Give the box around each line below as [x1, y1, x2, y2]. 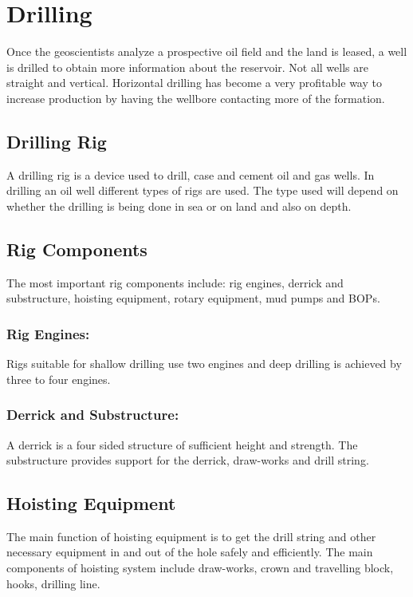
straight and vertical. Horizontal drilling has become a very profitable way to [6, 74, 382, 91]
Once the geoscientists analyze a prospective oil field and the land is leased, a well [6, 43, 407, 60]
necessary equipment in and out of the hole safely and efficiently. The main [6, 544, 373, 560]
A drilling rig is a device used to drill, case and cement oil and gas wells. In [6, 166, 375, 183]
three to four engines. [6, 370, 111, 387]
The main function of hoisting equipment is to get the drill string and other [6, 528, 376, 544]
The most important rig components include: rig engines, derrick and [6, 274, 344, 291]
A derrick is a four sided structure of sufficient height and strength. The [6, 436, 358, 453]
